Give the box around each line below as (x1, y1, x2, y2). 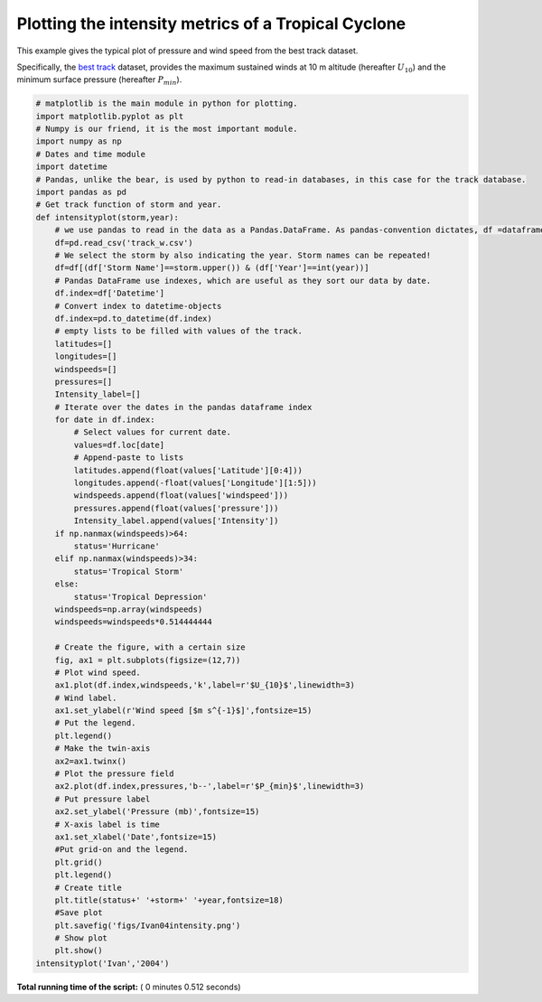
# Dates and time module (35, 149, 146, 159)
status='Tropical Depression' (73, 592, 208, 602)
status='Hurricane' (73, 540, 160, 551)
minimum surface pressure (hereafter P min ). (16, 74, 182, 88)
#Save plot (54, 908, 103, 918)
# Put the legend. (54, 718, 136, 728)
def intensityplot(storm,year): (35, 212, 180, 222)
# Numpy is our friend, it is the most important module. (35, 124, 298, 135)
